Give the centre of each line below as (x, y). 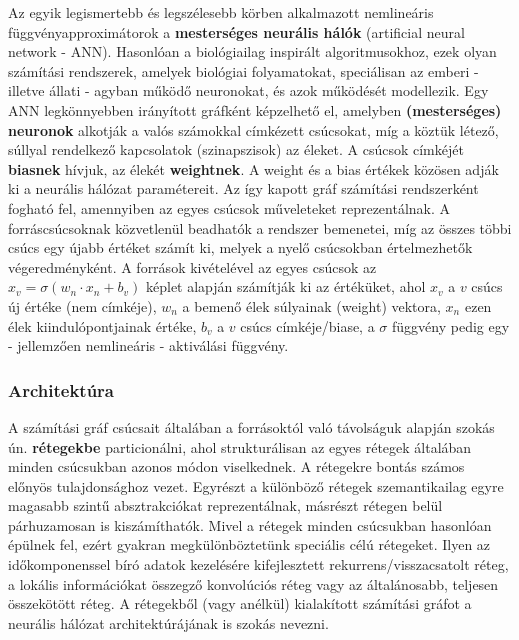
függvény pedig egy (451, 325)
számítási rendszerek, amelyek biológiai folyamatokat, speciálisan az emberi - (243, 70)
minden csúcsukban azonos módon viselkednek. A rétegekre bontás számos (236, 466)
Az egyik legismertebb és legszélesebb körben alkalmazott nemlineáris (221, 12)
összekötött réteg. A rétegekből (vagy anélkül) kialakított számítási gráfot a (240, 603)
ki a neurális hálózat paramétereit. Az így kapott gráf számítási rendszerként (243, 188)
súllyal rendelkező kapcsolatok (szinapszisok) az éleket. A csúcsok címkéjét (236, 149)
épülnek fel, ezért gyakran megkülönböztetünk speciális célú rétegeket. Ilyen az (249, 544)
